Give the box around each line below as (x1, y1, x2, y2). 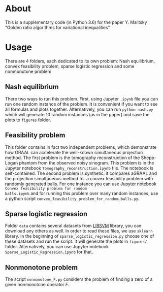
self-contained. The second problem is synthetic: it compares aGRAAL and (5, 170, 157, 176)
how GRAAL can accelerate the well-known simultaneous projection (5, 149, 143, 155)
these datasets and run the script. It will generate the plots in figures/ (5, 238, 147, 244)
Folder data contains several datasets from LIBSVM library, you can (5, 223, 142, 229)
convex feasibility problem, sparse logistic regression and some (5, 63, 134, 69)
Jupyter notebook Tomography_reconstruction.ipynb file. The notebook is (5, 165, 154, 171)
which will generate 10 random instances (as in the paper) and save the (5, 111, 150, 117)
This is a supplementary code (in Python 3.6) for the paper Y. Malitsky (5, 19, 147, 25)
